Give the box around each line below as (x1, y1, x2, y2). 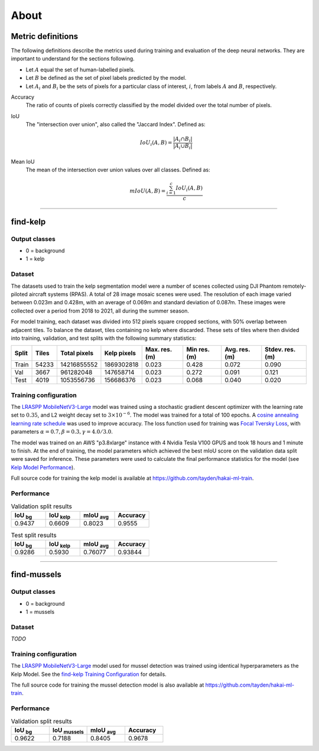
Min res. (186, 346, 210, 354)
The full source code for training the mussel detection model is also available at (11, 681, 204, 688)
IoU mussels (52, 726, 84, 736)
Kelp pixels (104, 349, 136, 357)
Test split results (11, 531, 57, 539)
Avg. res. (224, 346, 250, 354)
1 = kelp (25, 255, 45, 262)
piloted (11, 291, 28, 298)
